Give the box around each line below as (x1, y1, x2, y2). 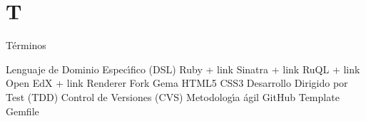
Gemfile (6, 103, 39, 118)
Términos (6, 38, 46, 53)
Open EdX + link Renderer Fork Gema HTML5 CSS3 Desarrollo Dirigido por (6, 75, 348, 90)
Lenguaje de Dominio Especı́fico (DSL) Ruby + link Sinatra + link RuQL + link (6, 61, 360, 76)
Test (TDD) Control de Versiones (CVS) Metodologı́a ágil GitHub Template (6, 89, 340, 104)
